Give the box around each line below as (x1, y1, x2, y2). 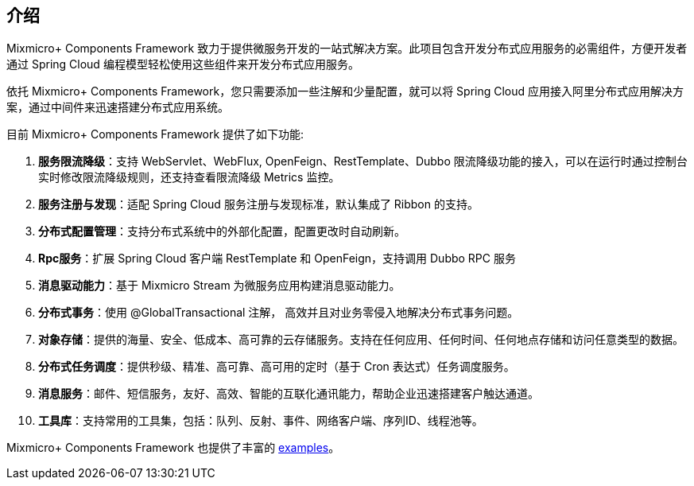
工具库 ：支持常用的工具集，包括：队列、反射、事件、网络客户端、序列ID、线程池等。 (38, 414, 483, 428)
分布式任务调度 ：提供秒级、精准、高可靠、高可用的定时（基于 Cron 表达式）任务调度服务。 (38, 360, 515, 374)
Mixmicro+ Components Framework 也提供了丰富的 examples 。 (6, 441, 340, 455)
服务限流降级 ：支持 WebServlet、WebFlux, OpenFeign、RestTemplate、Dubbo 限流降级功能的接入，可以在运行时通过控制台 (38, 154, 688, 169)
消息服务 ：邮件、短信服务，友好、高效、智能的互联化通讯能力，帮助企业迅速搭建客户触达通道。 (38, 387, 539, 401)
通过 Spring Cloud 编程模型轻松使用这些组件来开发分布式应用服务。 (6, 57, 359, 72)
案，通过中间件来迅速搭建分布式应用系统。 (6, 100, 229, 115)
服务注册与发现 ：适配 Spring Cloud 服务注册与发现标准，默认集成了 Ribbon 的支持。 (38, 197, 479, 212)
